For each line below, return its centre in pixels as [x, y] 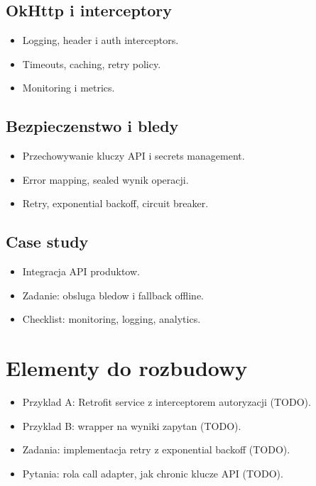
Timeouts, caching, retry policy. [92, 63]
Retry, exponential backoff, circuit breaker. [115, 203]
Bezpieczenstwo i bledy [92, 126]
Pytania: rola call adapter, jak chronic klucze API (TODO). [153, 473]
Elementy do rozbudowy [127, 368]
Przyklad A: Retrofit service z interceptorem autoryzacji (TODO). [167, 402]
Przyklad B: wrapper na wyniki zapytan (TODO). [132, 425]
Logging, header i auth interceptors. [100, 40]
